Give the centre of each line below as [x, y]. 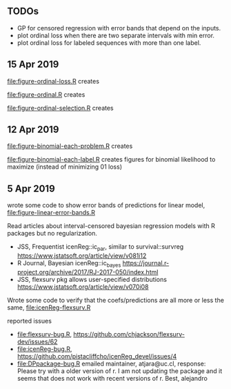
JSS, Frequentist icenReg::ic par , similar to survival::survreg [100, 248]
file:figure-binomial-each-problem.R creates [70, 146]
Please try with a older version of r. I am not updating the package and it [120, 371]
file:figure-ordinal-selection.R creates [60, 108]
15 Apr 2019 [33, 65]
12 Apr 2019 [33, 130]
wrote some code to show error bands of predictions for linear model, [106, 205]
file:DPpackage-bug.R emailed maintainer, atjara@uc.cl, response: [111, 363]
